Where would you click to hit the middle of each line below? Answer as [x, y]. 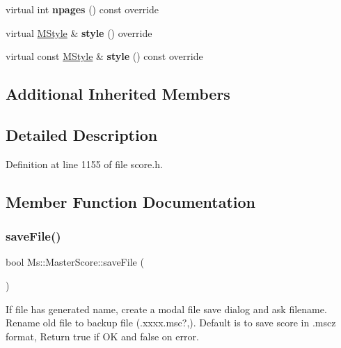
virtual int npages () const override [82, 9]
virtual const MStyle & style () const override [104, 56]
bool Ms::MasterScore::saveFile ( [75, 262]
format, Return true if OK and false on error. [102, 336]
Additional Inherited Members [118, 94]
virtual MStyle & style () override [79, 32]
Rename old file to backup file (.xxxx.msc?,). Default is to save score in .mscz [171, 323]
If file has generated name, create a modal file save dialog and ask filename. [166, 309]
